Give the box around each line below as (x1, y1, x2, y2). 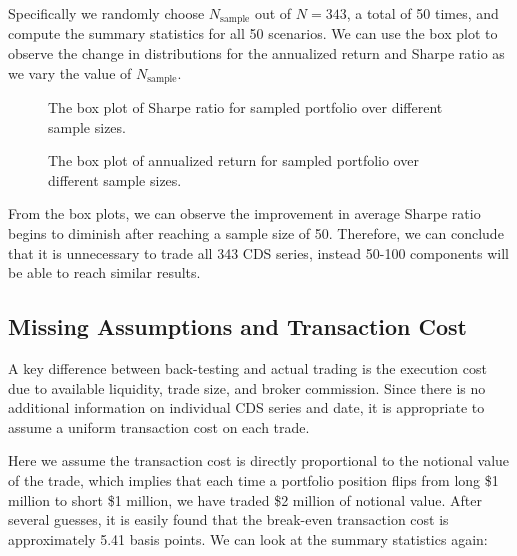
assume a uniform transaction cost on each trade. (8, 416, 310, 437)
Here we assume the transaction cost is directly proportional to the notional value (8, 450, 510, 471)
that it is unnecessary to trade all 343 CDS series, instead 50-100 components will (8, 242, 509, 263)
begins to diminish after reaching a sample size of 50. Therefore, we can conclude (8, 223, 504, 244)
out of (254, 3, 292, 23)
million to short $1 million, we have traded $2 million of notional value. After (8, 489, 482, 510)
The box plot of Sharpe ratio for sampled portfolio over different (48, 97, 443, 118)
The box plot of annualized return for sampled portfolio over (48, 150, 419, 171)
